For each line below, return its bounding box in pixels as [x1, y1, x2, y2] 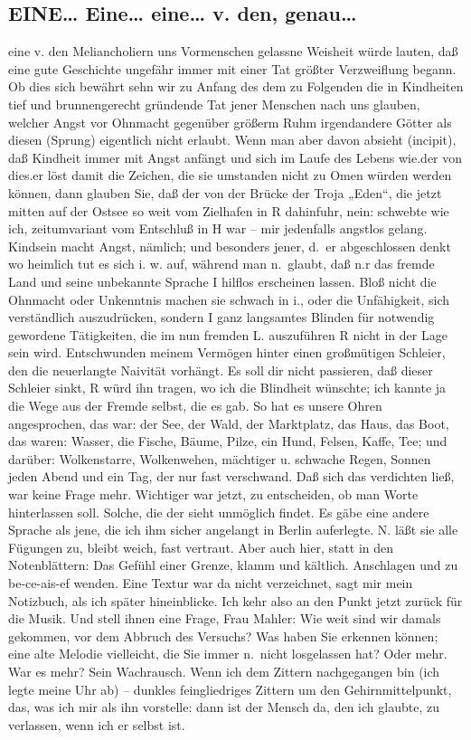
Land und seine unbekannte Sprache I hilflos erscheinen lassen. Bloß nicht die [8, 271, 437, 290]
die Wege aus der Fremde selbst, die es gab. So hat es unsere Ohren [8, 396, 382, 415]
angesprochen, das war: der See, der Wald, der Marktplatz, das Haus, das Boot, [8, 413, 449, 432]
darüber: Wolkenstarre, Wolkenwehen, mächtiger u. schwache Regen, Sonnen [8, 449, 431, 468]
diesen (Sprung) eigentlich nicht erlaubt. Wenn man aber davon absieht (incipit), [8, 130, 457, 149]
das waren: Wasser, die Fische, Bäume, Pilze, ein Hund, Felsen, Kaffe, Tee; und [8, 432, 447, 451]
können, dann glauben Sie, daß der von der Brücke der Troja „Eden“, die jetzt [8, 183, 442, 202]
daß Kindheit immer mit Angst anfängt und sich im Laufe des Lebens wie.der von [8, 147, 463, 166]
